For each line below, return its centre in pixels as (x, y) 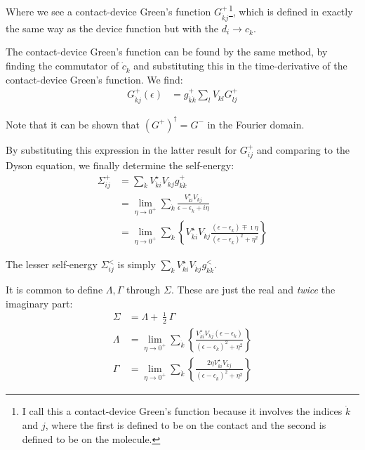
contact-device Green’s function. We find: (94, 79)
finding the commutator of (62, 65)
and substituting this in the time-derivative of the (240, 65)
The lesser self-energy (52, 264)
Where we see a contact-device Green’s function (108, 11)
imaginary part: (39, 303)
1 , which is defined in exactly (291, 10)
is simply (137, 264)
